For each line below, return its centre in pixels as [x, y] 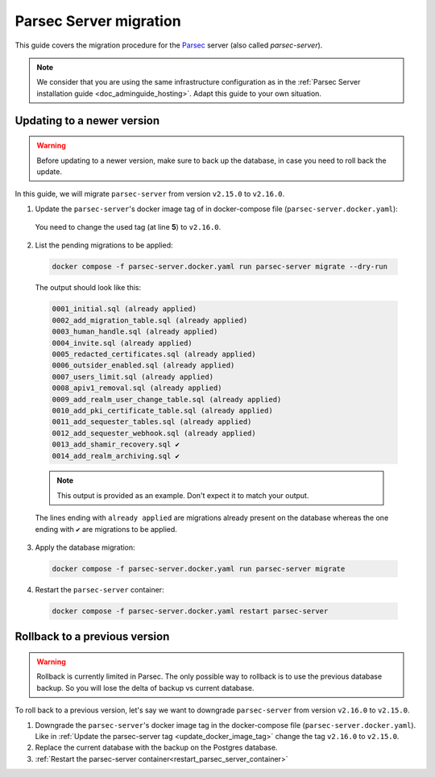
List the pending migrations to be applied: [104, 245]
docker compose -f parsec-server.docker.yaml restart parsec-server [190, 611]
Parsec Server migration [98, 21]
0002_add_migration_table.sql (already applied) [150, 320]
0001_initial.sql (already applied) [124, 309]
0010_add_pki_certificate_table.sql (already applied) [162, 410]
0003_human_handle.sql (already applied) [135, 332]
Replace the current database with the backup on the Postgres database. [156, 748]
